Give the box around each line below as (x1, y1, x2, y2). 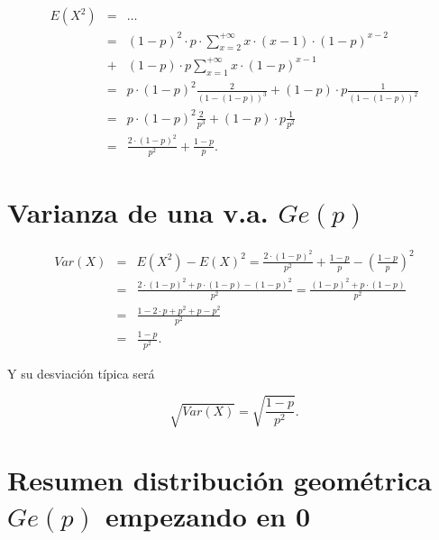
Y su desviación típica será (7, 363, 155, 382)
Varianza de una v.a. (7, 194, 269, 230)
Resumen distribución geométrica (7, 462, 432, 499)
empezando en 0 (105, 497, 311, 534)
